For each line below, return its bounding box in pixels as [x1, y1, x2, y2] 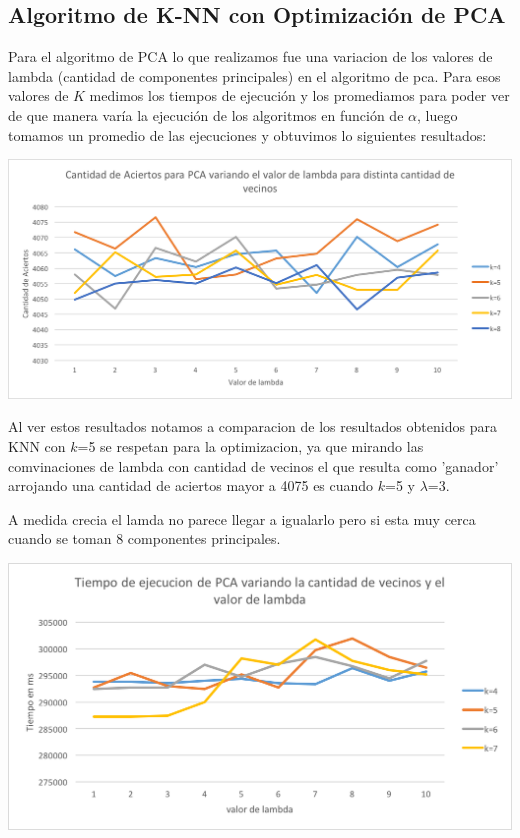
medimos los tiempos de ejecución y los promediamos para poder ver [89, 85, 510, 106]
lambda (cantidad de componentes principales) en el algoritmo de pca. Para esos [8, 65, 501, 86]
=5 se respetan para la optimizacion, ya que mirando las [77, 436, 424, 457]
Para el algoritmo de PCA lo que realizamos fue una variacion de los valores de [8, 46, 493, 67]
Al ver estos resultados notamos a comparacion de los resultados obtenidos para [8, 416, 497, 437]
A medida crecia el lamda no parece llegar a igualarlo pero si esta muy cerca [8, 508, 476, 529]
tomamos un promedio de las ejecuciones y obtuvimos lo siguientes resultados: [8, 124, 487, 145]
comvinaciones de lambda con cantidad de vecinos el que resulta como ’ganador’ [8, 455, 499, 476]
